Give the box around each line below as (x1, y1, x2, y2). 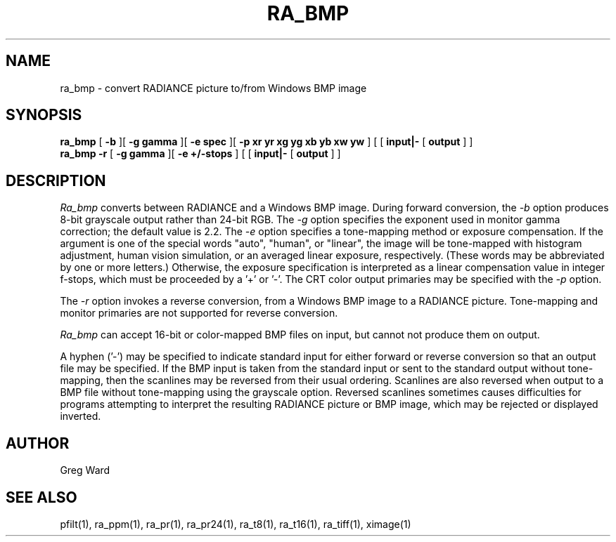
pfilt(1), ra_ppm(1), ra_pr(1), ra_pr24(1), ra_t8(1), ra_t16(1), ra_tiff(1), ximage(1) (60, 517, 411, 530)
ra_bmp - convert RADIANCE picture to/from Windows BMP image (60, 81, 367, 94)
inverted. (60, 410, 101, 423)
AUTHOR (6, 434, 70, 452)
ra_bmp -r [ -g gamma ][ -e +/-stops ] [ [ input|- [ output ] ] (60, 147, 341, 160)
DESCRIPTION (6, 171, 106, 190)
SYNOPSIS (6, 106, 82, 124)
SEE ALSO (6, 488, 77, 506)
